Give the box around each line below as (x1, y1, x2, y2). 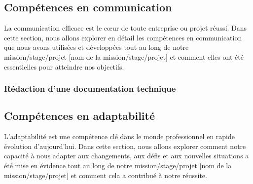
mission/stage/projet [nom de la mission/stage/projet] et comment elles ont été (4, 51, 244, 62)
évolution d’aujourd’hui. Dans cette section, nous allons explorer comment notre (4, 141, 246, 151)
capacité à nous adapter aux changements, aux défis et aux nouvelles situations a (4, 150, 249, 161)
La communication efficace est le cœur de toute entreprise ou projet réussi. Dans (4, 23, 247, 33)
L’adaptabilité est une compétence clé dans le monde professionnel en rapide (4, 131, 235, 142)
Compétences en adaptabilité (4, 108, 155, 123)
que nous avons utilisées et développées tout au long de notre (4, 42, 189, 52)
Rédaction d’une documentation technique (4, 82, 176, 95)
